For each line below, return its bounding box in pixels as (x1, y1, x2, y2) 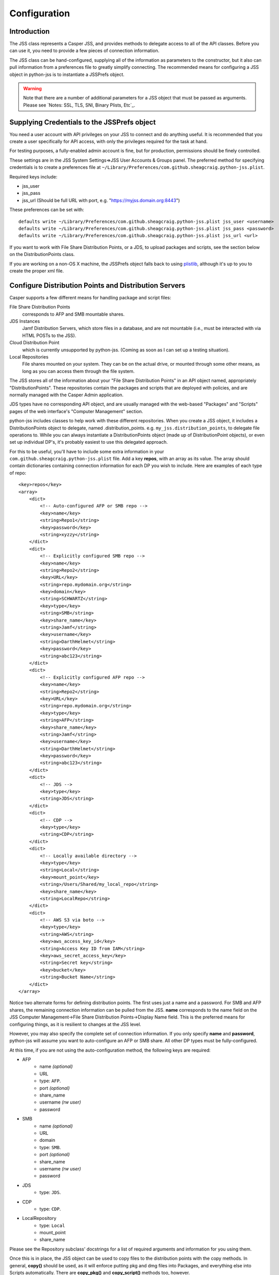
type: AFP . (39, 1078, 61, 1084)
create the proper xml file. (9, 268, 64, 274)
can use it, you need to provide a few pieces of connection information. (9, 47, 160, 54)
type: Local (39, 1222, 65, 1229)
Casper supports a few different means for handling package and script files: (9, 294, 171, 300)
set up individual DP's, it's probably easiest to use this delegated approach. (9, 439, 168, 445)
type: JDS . (39, 1189, 61, 1195)
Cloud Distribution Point (9, 340, 60, 346)
